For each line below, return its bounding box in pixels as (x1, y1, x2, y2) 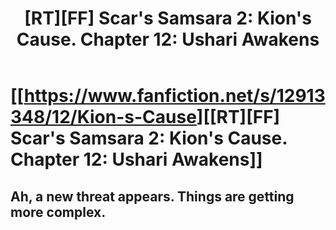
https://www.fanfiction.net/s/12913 (23, 85, 326, 107)
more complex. (10, 203, 107, 221)
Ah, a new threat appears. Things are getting (10, 188, 295, 205)
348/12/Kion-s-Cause (10, 106, 197, 129)
